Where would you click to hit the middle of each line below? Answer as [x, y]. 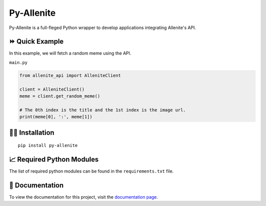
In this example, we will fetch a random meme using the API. [70, 53]
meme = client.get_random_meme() [60, 96]
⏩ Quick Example [36, 42]
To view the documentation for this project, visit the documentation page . [83, 197]
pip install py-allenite [48, 146]
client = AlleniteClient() [52, 89]
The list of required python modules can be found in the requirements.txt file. [91, 171]
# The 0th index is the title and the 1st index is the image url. [103, 110]
